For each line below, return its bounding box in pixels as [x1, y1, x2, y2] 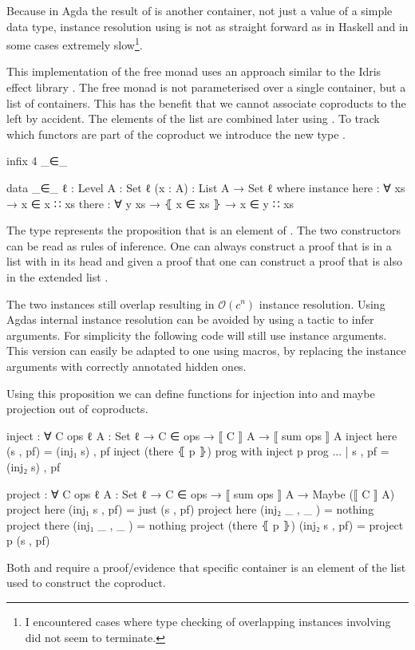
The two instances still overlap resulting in [6, 295, 215, 312]
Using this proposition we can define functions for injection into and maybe [6, 384, 375, 401]
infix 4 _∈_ [6, 152, 68, 169]
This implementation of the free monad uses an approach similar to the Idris [6, 63, 381, 80]
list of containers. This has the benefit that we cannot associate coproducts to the [6, 94, 406, 111]
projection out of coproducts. [6, 400, 148, 417]
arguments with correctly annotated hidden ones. [6, 357, 247, 374]
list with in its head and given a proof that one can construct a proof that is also [6, 253, 402, 270]
